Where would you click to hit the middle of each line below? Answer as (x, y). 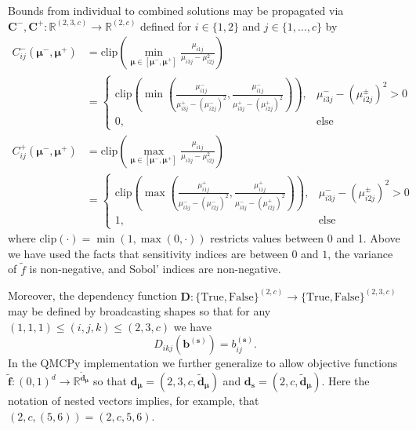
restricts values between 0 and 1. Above (305, 238)
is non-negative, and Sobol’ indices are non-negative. (155, 269)
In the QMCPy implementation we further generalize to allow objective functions (203, 363)
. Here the (345, 381)
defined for (166, 26)
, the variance (360, 253)
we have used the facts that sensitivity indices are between (148, 253)
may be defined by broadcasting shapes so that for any (139, 311)
